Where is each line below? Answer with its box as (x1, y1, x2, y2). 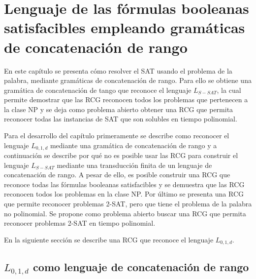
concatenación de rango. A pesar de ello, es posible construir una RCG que (4, 169, 230, 180)
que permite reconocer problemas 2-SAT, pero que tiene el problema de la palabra (4, 199, 252, 209)
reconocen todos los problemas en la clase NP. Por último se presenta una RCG (4, 189, 244, 199)
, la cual (217, 84, 241, 95)
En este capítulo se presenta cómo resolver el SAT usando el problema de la (4, 65, 232, 76)
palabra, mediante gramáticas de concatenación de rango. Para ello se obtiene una (4, 75, 252, 85)
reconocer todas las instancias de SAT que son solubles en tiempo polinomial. (4, 114, 237, 124)
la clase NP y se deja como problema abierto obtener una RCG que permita (4, 104, 233, 114)
